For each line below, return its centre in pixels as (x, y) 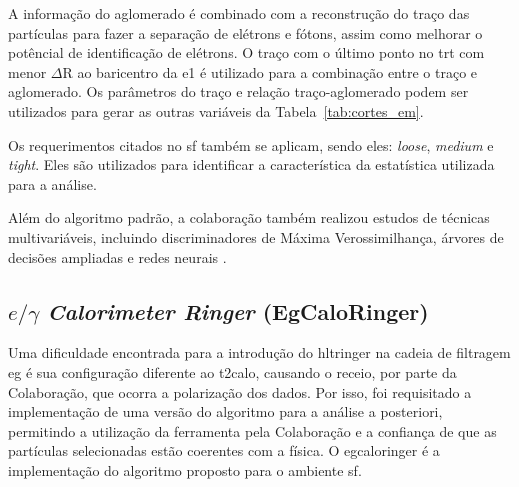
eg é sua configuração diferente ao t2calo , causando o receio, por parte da (232, 371)
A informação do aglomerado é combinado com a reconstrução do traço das (239, 13)
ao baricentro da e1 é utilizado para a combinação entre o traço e (277, 71)
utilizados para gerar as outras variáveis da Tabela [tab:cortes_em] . (216, 110)
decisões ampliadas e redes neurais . (117, 256)
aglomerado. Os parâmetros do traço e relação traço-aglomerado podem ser (238, 91)
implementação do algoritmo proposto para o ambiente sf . (185, 469)
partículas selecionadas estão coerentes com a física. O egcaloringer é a (224, 450)
